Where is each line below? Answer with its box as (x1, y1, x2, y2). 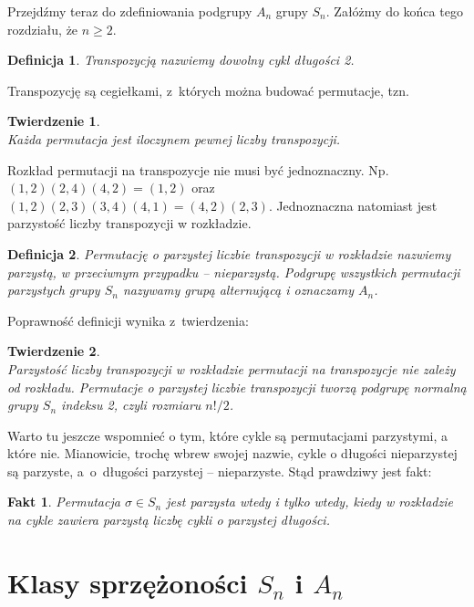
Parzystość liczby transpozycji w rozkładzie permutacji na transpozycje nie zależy (7, 359, 456, 378)
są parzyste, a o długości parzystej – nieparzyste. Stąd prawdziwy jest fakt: (7, 461, 432, 480)
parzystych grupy (7, 280, 100, 299)
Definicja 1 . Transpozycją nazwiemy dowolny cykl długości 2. (7, 50, 355, 69)
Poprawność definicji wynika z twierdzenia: (7, 310, 249, 330)
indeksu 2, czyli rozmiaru (61, 395, 201, 414)
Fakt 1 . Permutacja (7, 492, 120, 511)
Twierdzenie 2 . (7, 341, 100, 361)
